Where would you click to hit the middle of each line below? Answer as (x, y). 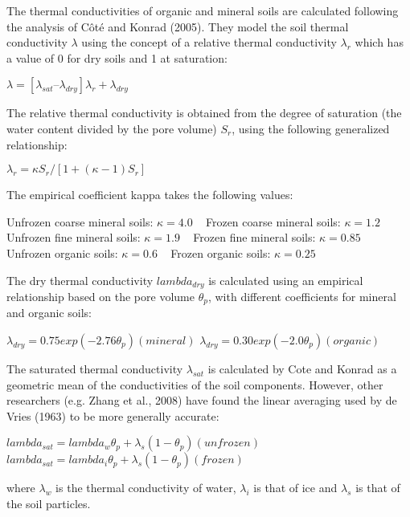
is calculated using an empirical (286, 280)
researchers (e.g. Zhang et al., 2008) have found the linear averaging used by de (202, 400)
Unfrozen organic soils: (62, 252)
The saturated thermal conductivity (95, 369)
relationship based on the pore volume (100, 296)
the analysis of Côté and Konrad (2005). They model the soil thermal (178, 26)
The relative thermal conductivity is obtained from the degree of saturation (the (204, 113)
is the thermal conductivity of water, (146, 488)
